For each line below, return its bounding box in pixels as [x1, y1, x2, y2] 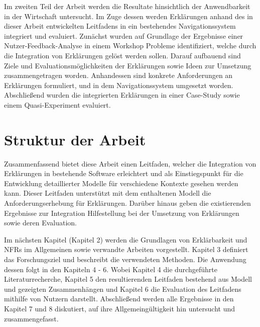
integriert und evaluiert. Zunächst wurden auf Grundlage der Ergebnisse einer [4, 30, 243, 41]
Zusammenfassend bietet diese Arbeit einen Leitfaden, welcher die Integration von [4, 158, 256, 169]
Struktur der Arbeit [4, 129, 146, 149]
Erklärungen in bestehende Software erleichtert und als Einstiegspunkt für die [4, 168, 243, 179]
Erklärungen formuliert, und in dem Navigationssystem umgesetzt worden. [4, 79, 233, 90]
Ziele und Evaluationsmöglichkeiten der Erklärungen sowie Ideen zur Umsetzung [4, 60, 251, 70]
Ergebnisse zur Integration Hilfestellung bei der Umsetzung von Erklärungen [4, 207, 239, 218]
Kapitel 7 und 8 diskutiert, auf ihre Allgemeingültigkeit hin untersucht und [4, 303, 235, 313]
